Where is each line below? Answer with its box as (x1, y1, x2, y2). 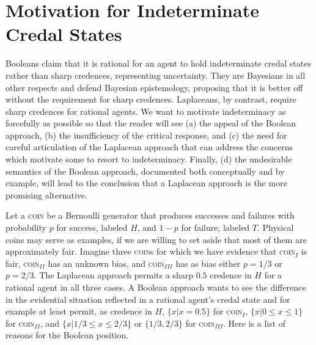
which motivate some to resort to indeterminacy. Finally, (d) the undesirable (6, 153, 292, 165)
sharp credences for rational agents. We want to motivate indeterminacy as (6, 104, 286, 117)
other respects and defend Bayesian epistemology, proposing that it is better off (6, 81, 303, 93)
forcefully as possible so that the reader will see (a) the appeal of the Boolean (6, 117, 296, 129)
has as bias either (175, 256, 241, 269)
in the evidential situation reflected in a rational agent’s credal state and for (6, 292, 290, 305)
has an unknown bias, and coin (48, 256, 164, 269)
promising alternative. (6, 188, 87, 201)
